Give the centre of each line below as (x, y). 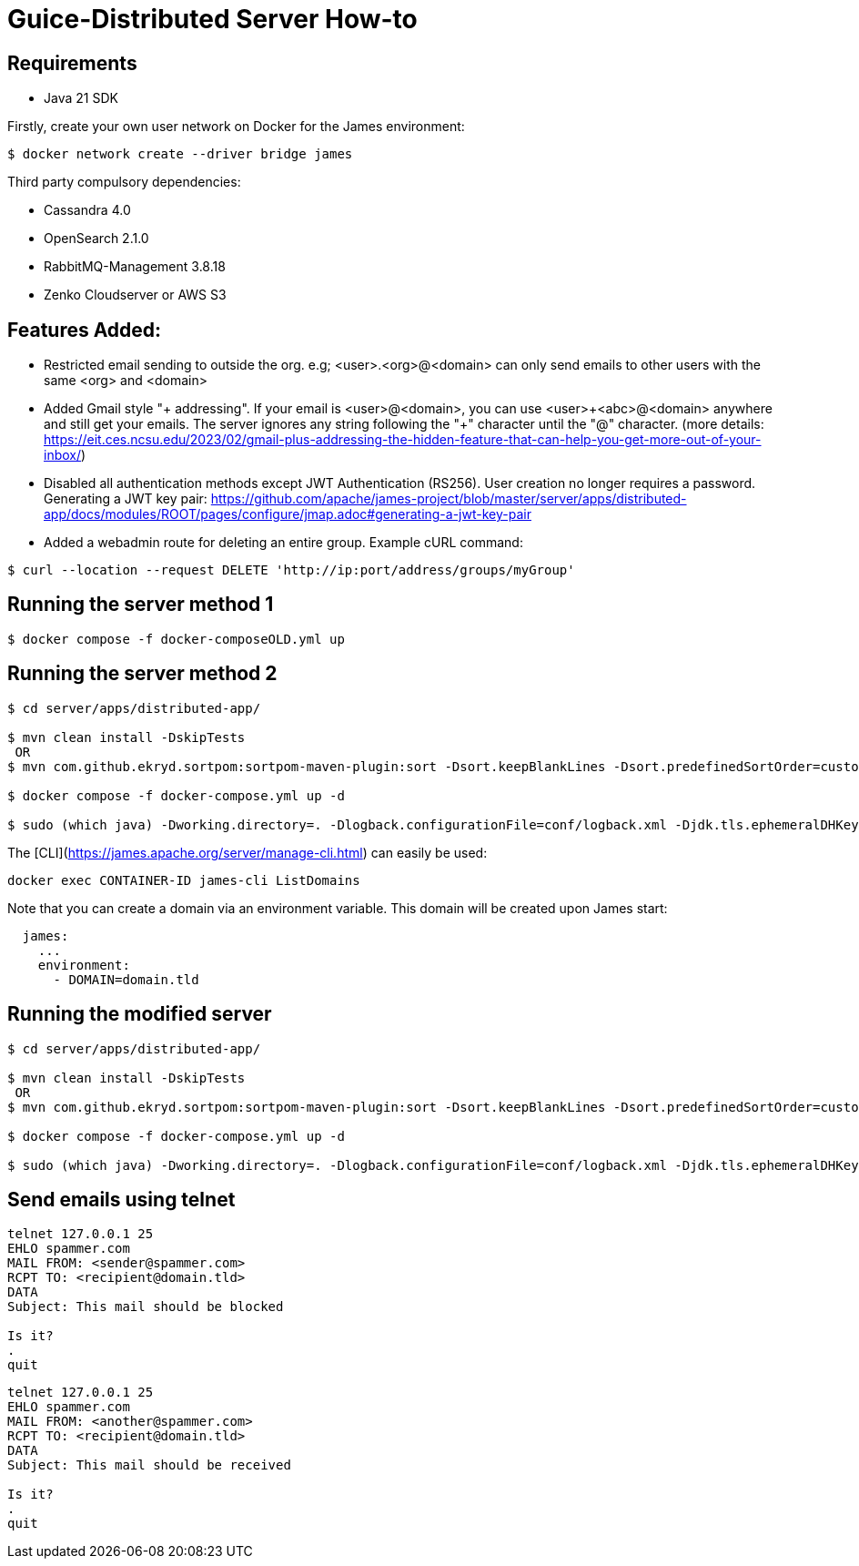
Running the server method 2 (142, 674)
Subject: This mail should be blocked (146, 1307)
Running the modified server (140, 1014)
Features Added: (85, 330)
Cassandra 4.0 (87, 210)
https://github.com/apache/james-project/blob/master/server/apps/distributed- (449, 499)
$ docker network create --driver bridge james (180, 154)
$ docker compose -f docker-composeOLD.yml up (176, 639)
